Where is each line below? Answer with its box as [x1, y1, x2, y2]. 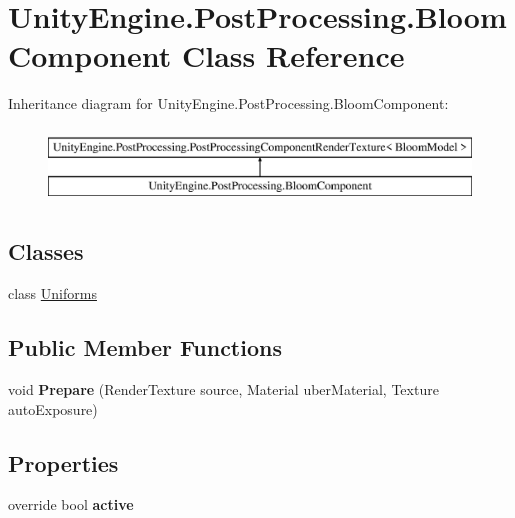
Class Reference [181, 35, 405, 76]
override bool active [8, 494, 134, 515]
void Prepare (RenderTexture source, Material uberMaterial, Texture [8, 379, 439, 400]
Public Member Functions [8, 332, 282, 363]
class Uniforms [8, 283, 97, 304]
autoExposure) [8, 398, 98, 419]
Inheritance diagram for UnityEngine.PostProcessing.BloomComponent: [8, 93, 449, 114]
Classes [8, 236, 84, 267]
